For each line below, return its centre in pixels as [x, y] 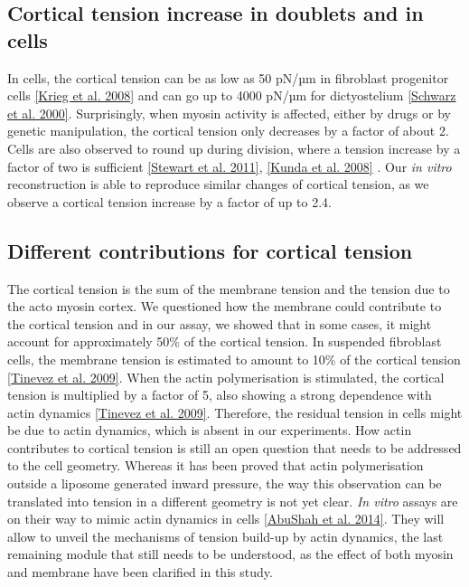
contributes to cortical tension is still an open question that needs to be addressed [234, 447]
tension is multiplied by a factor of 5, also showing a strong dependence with [220, 395]
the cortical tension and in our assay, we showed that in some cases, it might [220, 323]
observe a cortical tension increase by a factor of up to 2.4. [169, 201]
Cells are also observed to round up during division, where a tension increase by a [234, 148]
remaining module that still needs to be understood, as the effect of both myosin [230, 554]
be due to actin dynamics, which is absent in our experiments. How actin [210, 430]
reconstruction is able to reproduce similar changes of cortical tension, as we [218, 184]
